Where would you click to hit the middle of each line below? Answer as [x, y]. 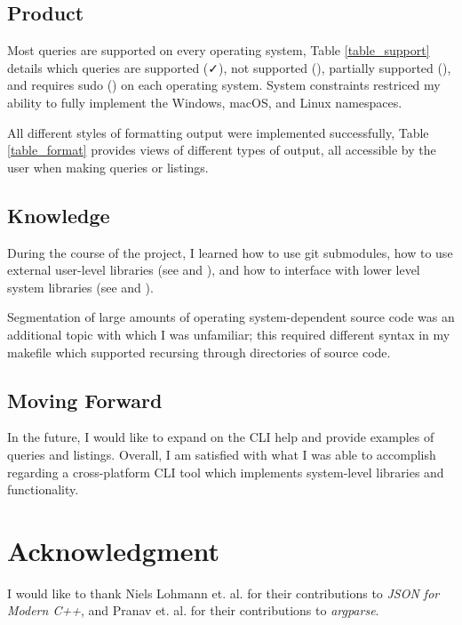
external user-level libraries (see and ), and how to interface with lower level [214, 270]
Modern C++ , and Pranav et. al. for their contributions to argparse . [193, 610]
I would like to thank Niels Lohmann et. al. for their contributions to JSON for [223, 593]
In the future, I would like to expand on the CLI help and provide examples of [221, 437]
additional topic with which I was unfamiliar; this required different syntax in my [229, 334]
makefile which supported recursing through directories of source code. [199, 352]
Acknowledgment [113, 550]
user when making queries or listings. [108, 167]
